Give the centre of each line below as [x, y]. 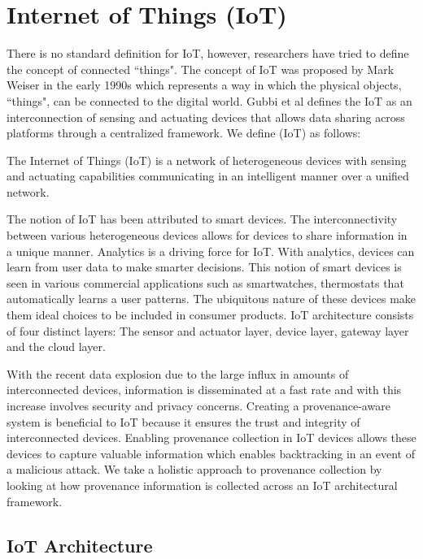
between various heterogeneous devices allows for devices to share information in [207, 235]
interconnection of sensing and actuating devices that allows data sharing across [206, 117]
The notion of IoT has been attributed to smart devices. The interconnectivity [202, 219]
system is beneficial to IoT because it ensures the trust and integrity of [183, 421]
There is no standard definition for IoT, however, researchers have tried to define [208, 53]
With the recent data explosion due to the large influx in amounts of [178, 373]
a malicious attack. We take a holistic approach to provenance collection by [194, 469]
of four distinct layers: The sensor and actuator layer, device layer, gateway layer [208, 330]
